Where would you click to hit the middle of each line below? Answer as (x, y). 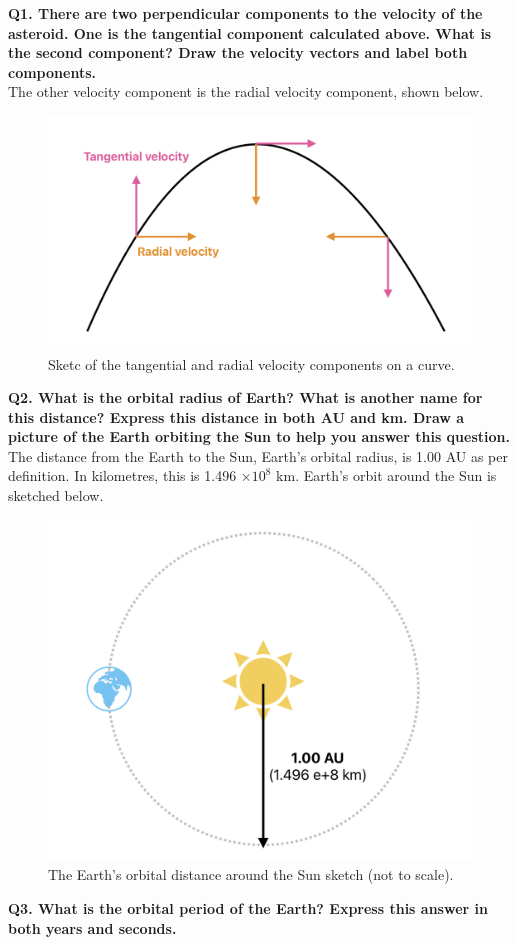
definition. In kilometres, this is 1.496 (122, 475)
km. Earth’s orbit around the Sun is (386, 475)
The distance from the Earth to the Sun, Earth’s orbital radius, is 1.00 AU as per (258, 455)
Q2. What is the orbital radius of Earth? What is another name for (245, 397)
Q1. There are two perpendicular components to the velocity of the (245, 13)
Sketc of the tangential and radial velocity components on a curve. (251, 363)
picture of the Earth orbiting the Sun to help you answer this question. (259, 436)
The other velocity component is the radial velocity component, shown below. (246, 91)
